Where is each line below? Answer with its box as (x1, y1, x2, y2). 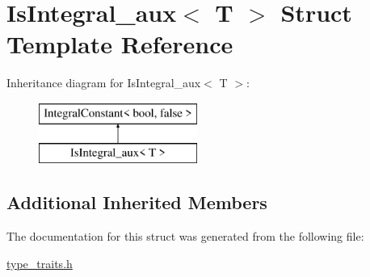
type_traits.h (6, 254, 73, 271)
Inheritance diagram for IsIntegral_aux (6, 74, 201, 91)
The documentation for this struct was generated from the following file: (6, 228, 364, 245)
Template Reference (6, 27, 233, 61)
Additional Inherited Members (6, 190, 267, 215)
